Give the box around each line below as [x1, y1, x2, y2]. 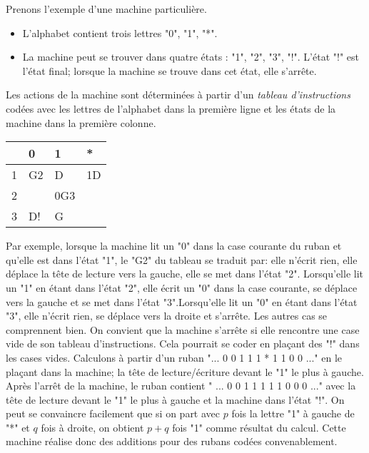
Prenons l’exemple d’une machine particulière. [6, 1, 207, 16]
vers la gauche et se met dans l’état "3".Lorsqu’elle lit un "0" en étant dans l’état [6, 294, 358, 309]
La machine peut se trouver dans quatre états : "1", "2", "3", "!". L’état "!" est [22, 49, 359, 64]
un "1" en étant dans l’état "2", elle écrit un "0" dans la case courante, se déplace [6, 280, 358, 295]
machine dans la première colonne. [6, 115, 156, 130]
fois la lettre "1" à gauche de [231, 406, 355, 421]
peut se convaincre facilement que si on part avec [6, 406, 221, 421]
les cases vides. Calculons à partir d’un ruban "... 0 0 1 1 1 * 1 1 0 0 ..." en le [6, 350, 342, 365]
